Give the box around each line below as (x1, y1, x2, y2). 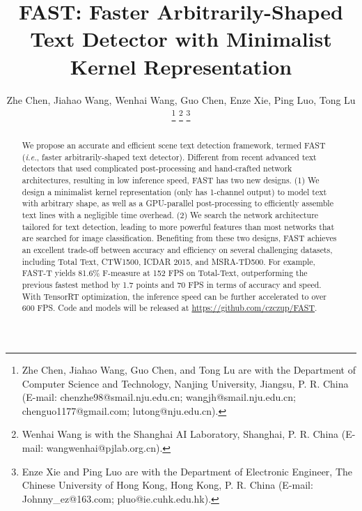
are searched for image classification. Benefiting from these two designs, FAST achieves (22, 232, 337, 244)
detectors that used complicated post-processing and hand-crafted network (22, 162, 292, 174)
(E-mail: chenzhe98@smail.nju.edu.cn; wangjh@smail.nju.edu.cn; (22, 390, 296, 404)
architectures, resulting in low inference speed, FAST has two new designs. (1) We (22, 174, 320, 186)
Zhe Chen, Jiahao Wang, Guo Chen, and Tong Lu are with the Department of (22, 362, 356, 376)
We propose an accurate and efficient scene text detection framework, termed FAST (22, 139, 326, 151)
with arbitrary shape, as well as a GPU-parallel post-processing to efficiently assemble (22, 197, 333, 209)
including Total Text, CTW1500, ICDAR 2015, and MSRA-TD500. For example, (22, 255, 315, 267)
